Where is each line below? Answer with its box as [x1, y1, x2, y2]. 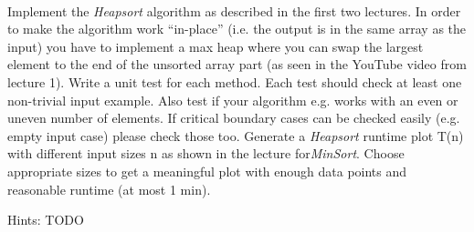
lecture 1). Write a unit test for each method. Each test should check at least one [7, 72, 462, 91]
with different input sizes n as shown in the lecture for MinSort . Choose [7, 144, 405, 163]
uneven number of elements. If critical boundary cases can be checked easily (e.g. [7, 108, 460, 127]
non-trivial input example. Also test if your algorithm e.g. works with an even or [7, 90, 458, 109]
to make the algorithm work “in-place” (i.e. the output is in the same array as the [7, 19, 467, 38]
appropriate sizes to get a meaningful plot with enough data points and [7, 161, 407, 180]
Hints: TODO [7, 210, 84, 229]
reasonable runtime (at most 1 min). [7, 179, 211, 198]
